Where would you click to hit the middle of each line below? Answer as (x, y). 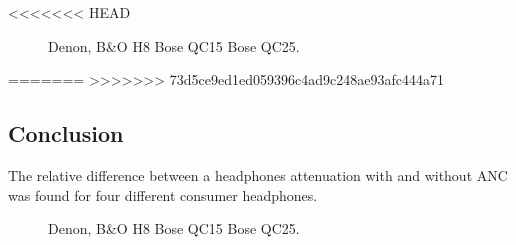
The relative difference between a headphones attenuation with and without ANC (258, 174)
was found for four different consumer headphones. (163, 194)
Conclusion (66, 133)
